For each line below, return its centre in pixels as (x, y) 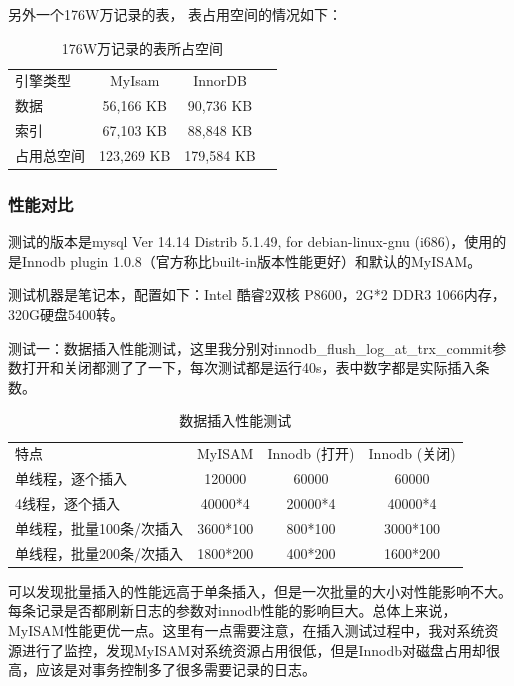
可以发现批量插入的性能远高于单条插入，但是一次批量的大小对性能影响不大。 (260, 590)
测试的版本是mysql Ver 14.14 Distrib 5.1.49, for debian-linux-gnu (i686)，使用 (250, 241)
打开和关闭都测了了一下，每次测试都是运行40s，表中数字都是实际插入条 (255, 367)
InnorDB (220, 80)
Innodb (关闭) (412, 453)
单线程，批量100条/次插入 (99, 527)
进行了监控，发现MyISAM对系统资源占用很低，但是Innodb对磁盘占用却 (253, 649)
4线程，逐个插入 (67, 502)
